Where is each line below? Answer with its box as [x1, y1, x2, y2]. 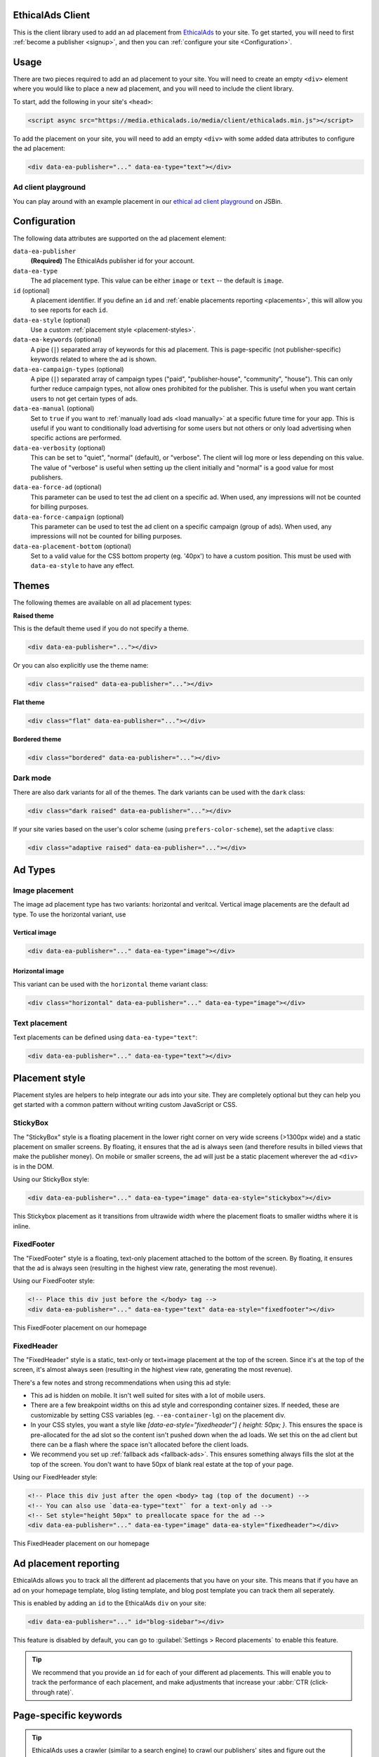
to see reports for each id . [30, 306, 108, 314]
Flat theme [13, 698, 45, 706]
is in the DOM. [13, 1162, 54, 1170]
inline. [13, 1221, 31, 1230]
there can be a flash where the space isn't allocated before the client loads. [30, 1441, 249, 1449]
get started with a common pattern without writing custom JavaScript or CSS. [13, 1101, 238, 1109]
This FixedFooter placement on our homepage [13, 1323, 147, 1332]
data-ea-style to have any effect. [30, 562, 135, 570]
